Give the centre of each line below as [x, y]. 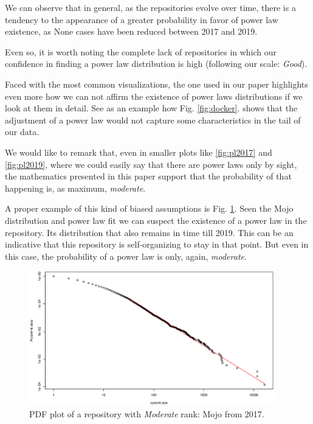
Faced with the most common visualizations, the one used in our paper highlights [156, 84]
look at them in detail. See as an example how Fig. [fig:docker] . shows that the [151, 108]
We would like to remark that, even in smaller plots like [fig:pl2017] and [139, 152]
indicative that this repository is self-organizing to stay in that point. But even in [157, 244]
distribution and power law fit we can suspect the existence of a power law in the [156, 220]
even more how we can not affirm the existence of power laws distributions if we [154, 96]
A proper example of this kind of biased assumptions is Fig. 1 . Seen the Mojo [149, 208]
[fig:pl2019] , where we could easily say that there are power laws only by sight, [151, 164]
